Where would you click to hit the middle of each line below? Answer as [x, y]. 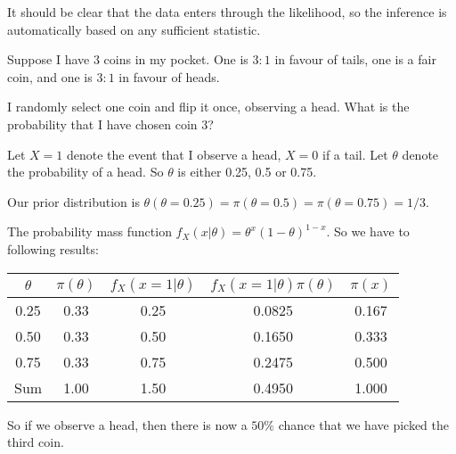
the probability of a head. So [85, 172]
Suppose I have [49, 59]
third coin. [36, 442]
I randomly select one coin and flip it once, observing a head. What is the [208, 107]
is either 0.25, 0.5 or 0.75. [247, 172]
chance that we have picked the [363, 424]
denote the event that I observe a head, [174, 154]
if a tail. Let [355, 154]
